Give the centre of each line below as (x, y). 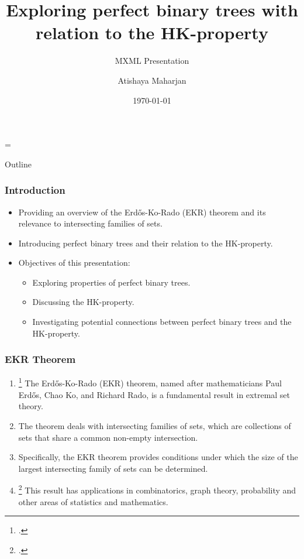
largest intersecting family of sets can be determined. (113, 468)
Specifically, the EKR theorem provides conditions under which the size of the (158, 457)
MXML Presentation (152, 61)
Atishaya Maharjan (152, 80)
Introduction (35, 190)
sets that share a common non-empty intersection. (108, 437)
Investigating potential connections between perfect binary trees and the (162, 322)
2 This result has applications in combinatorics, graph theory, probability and (157, 489)
